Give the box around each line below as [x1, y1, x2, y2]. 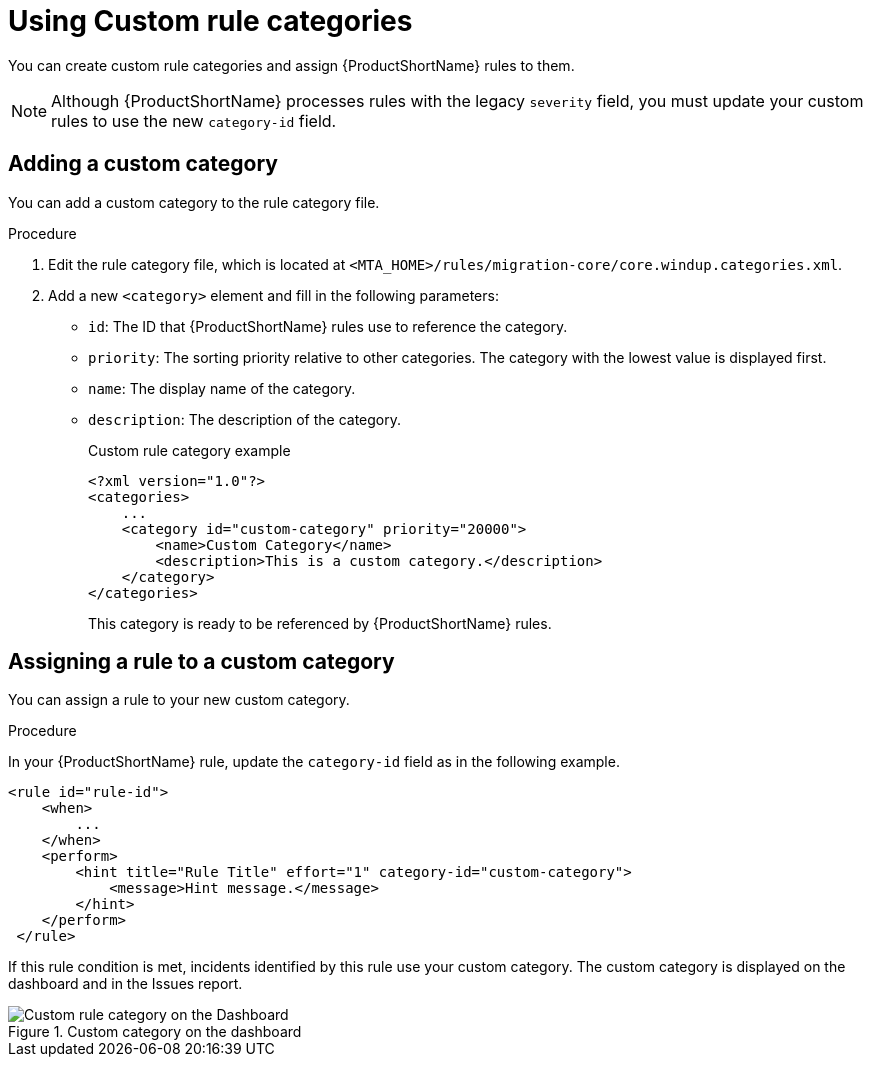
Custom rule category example [88, 441, 291, 459]
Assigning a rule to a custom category [8, 649, 395, 675]
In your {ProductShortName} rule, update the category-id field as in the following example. [8, 753, 620, 771]
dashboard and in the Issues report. [8, 975, 243, 993]
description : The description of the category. [88, 410, 401, 428]
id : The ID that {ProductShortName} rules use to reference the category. [88, 317, 568, 335]
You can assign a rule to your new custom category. [8, 691, 350, 709]
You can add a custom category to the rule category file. [8, 193, 380, 211]
